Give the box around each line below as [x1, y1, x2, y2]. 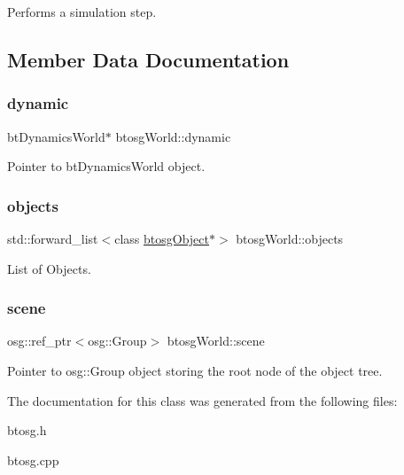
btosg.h [7, 421, 47, 440]
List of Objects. [7, 259, 91, 277]
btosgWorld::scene [167, 331, 265, 350]
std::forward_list [7, 230, 98, 247]
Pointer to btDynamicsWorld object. [7, 157, 206, 175]
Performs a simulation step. [7, 3, 157, 20]
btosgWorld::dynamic [115, 127, 231, 145]
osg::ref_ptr [7, 331, 72, 350]
